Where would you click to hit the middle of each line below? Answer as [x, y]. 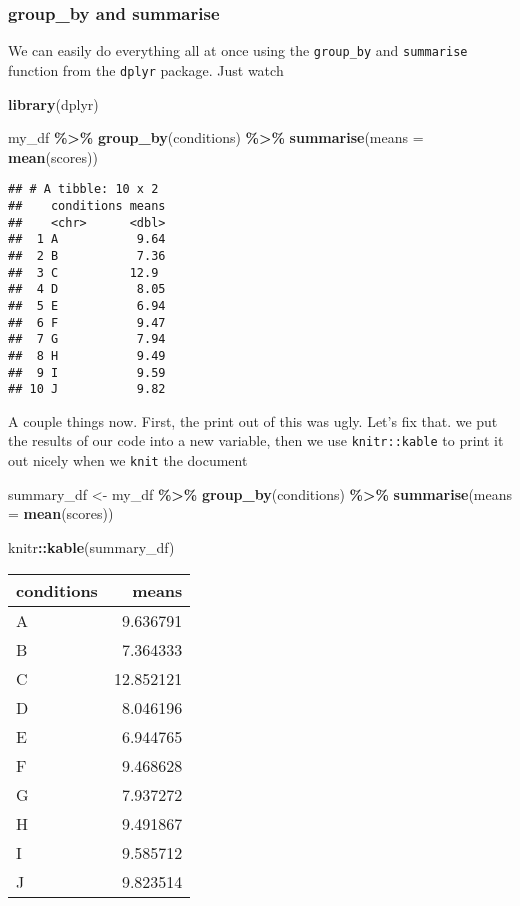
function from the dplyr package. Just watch [146, 69]
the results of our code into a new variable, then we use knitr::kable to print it [256, 440]
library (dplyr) [53, 103]
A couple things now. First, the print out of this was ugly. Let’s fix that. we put [253, 420]
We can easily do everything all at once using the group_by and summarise [238, 50]
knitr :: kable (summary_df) [91, 546]
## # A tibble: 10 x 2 [83, 189]
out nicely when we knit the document [128, 460]
